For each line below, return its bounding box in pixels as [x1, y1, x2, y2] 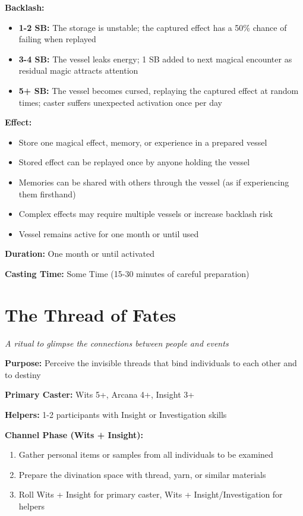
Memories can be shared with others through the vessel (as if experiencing [18, 175, 289, 188]
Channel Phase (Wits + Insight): [5, 428, 144, 441]
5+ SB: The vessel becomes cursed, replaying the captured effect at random [18, 84, 299, 96]
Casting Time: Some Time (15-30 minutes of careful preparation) [5, 267, 250, 279]
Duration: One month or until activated [5, 247, 154, 260]
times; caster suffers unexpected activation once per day [18, 96, 223, 108]
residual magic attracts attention [18, 64, 138, 77]
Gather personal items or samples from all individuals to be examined [18, 448, 273, 461]
